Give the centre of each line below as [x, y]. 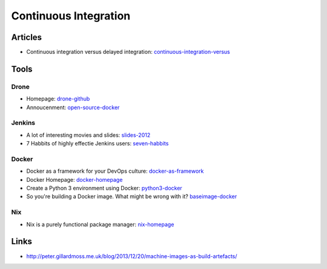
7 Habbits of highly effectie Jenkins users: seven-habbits [97, 144]
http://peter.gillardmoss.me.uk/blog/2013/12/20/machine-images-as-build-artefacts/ [132, 256]
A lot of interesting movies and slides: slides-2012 [88, 135]
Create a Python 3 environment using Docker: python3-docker [104, 188]
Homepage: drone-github [58, 99]
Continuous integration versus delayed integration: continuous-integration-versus [128, 52]
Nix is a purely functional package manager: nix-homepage [100, 224]
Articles [27, 37]
